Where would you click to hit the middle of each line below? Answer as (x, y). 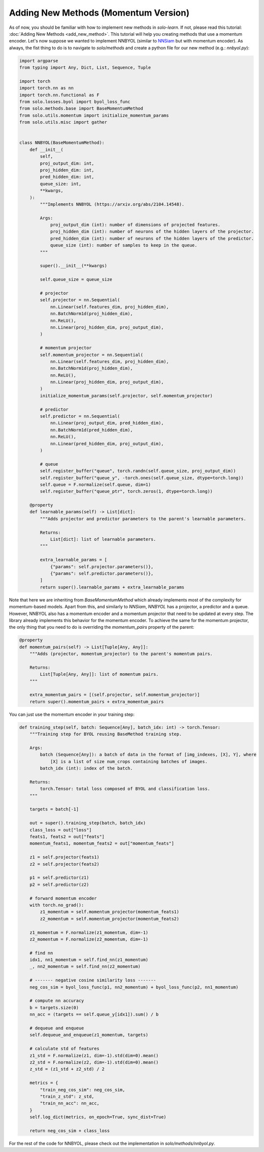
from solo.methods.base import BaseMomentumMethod (81, 108)
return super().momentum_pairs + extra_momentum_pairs (97, 702)
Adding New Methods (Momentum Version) (99, 13)
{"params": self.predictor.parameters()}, (102, 573)
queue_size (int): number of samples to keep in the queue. (124, 245)
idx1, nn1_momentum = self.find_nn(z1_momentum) (89, 960)
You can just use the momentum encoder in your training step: (72, 714)
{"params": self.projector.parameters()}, (102, 566)
